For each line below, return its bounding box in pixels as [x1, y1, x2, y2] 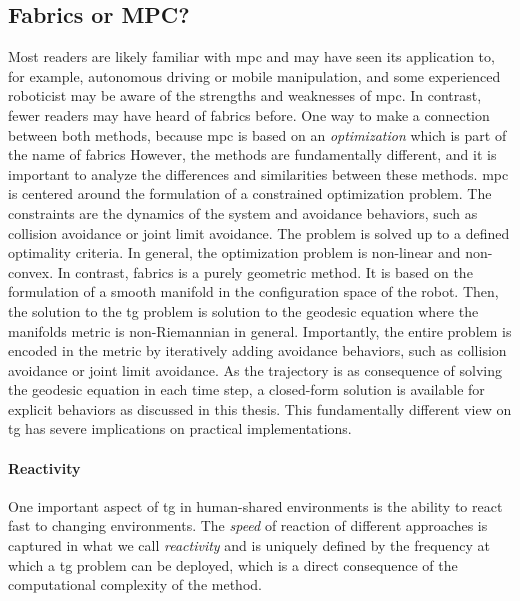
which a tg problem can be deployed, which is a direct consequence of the [8, 554, 458, 575]
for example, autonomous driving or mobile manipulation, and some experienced [8, 65, 501, 86]
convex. [8, 261, 54, 282]
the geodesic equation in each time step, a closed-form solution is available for [8, 379, 485, 400]
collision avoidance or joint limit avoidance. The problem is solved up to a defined [8, 222, 510, 243]
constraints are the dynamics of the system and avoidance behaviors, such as [8, 202, 478, 223]
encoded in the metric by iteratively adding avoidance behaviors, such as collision [8, 340, 507, 361]
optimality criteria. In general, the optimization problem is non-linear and [8, 242, 461, 263]
